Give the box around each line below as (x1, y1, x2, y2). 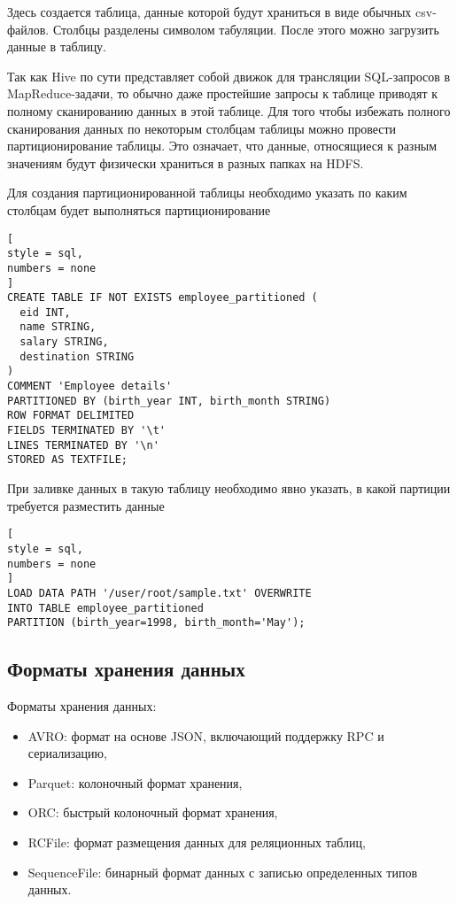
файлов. (7, 19, 50, 38)
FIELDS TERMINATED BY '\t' (7, 424, 166, 437)
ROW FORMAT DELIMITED (7, 409, 135, 422)
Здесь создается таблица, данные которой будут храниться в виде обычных (7, 3, 412, 20)
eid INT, (19, 305, 71, 319)
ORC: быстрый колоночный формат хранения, (27, 803, 278, 822)
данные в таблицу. (7, 37, 107, 56)
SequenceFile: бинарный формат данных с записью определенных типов (27, 862, 418, 881)
